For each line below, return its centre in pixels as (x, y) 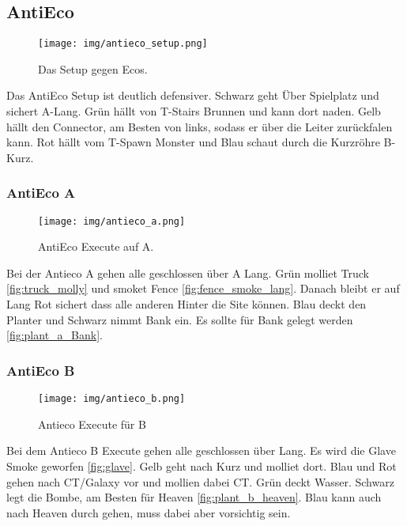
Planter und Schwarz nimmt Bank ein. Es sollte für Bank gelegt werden (180, 319)
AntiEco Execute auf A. (96, 246)
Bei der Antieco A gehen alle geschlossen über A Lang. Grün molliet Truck (188, 272)
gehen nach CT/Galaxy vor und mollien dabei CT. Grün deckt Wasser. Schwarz (200, 481)
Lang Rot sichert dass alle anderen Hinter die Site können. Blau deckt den (187, 304)
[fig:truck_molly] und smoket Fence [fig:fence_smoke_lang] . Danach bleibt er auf (203, 288)
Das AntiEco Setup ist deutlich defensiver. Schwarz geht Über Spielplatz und (193, 95)
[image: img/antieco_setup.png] (123, 44)
